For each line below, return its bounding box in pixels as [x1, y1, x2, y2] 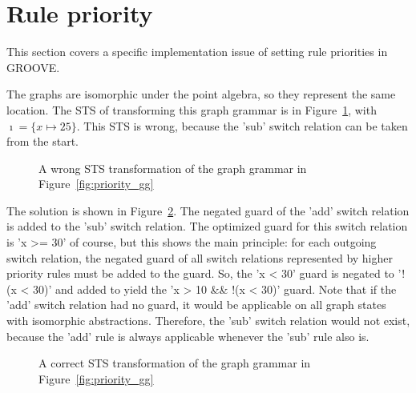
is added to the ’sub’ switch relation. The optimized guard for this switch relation [6, 218, 408, 235]
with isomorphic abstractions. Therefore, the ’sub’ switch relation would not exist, [6, 312, 410, 329]
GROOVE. [6, 58, 60, 75]
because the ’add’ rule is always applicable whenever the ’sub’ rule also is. [6, 327, 370, 344]
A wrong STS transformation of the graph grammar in [38, 159, 307, 176]
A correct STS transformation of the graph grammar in [38, 355, 311, 371]
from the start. [6, 133, 79, 150]
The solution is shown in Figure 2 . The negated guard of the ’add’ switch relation [6, 202, 410, 219]
